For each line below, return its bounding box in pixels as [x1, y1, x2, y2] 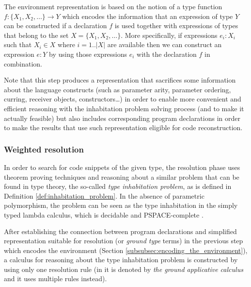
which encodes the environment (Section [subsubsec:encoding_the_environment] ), [4, 245, 248, 255]
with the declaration [137, 49, 197, 59]
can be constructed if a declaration [4, 20, 107, 31]
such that [4, 39, 32, 50]
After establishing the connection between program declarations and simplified [4, 226, 237, 236]
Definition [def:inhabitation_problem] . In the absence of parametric [4, 190, 204, 201]
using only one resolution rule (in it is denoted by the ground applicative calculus [4, 264, 243, 274]
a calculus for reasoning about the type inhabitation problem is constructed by [4, 254, 238, 265]
